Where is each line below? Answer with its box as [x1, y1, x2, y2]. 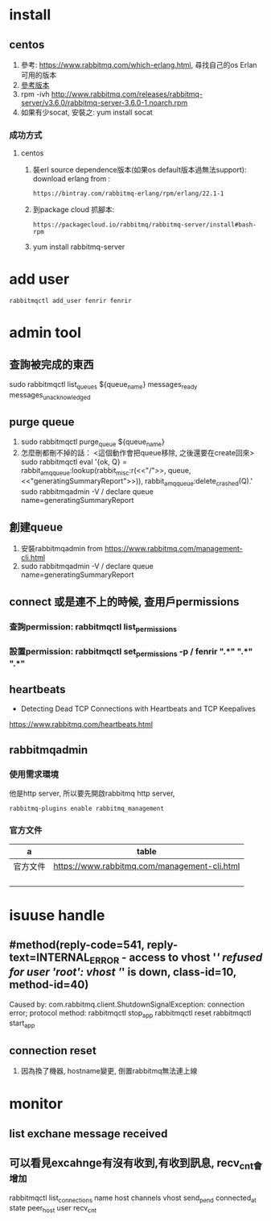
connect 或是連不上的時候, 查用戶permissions [9, 595, 240, 609]
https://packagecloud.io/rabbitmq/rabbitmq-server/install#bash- [32, 221, 257, 229]
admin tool [9, 324, 82, 342]
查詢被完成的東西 [9, 357, 94, 372]
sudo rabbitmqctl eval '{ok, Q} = [20, 457, 128, 467]
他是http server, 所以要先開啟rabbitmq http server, [9, 788, 175, 799]
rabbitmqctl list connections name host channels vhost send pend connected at [9, 1193, 257, 1204]
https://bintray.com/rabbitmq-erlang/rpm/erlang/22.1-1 [32, 189, 224, 198]
